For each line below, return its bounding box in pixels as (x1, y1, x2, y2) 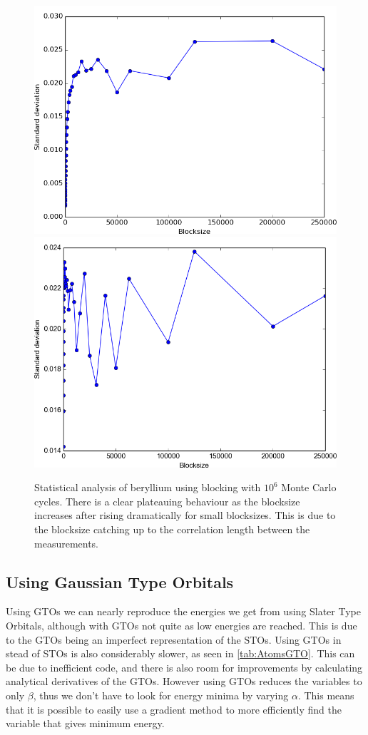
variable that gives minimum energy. (6, 716, 165, 731)
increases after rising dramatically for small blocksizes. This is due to (34, 508, 336, 523)
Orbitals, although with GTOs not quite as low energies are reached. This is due (6, 618, 357, 633)
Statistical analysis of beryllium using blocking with (34, 480, 261, 495)
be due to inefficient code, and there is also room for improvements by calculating (6, 659, 363, 674)
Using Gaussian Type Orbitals (6, 570, 234, 592)
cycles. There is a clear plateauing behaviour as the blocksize (34, 493, 300, 508)
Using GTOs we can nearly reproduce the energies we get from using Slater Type (6, 604, 361, 619)
